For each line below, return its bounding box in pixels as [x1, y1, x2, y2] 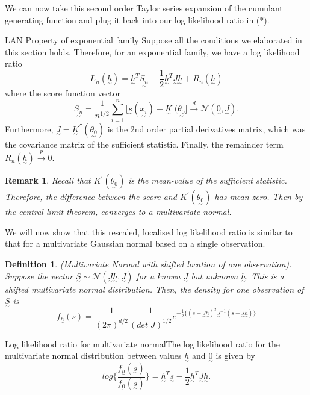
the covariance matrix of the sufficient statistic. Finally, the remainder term [5, 137, 284, 150]
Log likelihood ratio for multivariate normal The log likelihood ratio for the [5, 337, 281, 350]
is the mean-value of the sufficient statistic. [128, 174, 287, 187]
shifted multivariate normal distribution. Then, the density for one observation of [5, 282, 304, 295]
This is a [251, 269, 284, 282]
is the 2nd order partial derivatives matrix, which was [107, 122, 306, 135]
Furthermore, [5, 122, 54, 135]
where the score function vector [5, 87, 120, 99]
